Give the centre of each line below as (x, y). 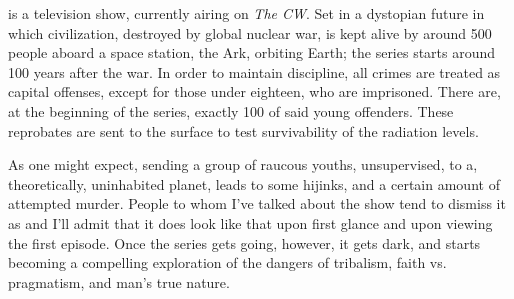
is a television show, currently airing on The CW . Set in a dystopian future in (246, 13)
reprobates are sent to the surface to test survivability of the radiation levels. (243, 130)
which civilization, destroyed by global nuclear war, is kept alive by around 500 (250, 32)
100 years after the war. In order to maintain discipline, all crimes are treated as (254, 71)
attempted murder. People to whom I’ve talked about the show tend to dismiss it (257, 203)
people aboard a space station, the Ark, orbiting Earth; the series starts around (252, 52)
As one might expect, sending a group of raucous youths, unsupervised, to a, (243, 164)
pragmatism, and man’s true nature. (119, 281)
